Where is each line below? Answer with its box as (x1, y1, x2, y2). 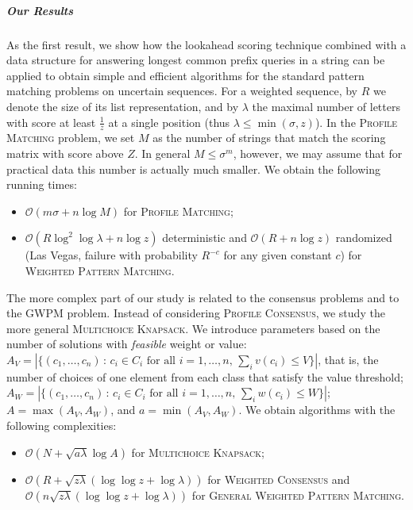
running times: (6, 176, 77, 193)
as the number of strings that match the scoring (152, 129, 386, 146)
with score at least (6, 113, 96, 130)
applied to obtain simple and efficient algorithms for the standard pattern (6, 67, 365, 83)
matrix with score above (6, 144, 124, 161)
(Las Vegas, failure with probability (25, 247, 198, 263)
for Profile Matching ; (123, 202, 234, 219)
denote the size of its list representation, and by (6, 98, 239, 114)
